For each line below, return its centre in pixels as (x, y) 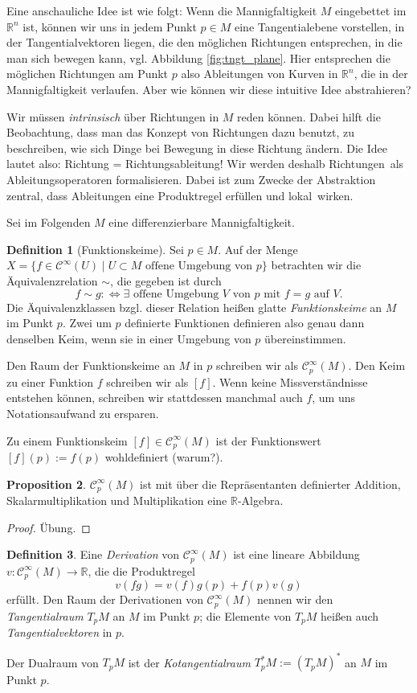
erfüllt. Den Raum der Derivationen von (105, 599)
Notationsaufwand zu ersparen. (83, 413)
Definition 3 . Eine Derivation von (93, 554)
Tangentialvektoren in (59, 632)
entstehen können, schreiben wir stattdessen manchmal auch (155, 398)
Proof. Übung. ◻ (49, 527)
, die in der (381, 74)
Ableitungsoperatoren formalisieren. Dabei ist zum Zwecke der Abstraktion (191, 179)
